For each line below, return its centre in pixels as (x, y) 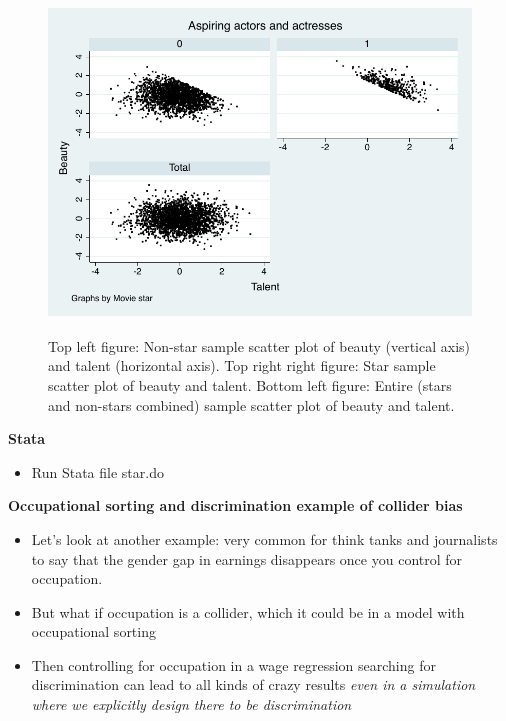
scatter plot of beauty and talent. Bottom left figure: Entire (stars (250, 384)
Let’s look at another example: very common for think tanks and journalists (264, 538)
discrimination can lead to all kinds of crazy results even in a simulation (253, 684)
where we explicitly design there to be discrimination (191, 704)
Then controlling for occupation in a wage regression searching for (233, 664)
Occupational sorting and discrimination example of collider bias (235, 505)
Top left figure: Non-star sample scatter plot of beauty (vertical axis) (259, 345)
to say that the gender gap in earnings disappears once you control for (247, 558)
